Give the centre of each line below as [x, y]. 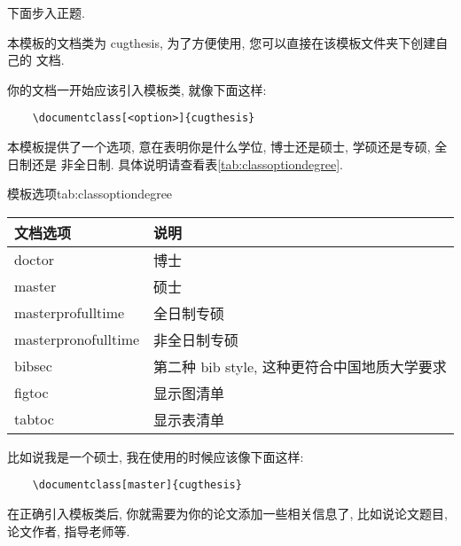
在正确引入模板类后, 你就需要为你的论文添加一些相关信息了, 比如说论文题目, [227, 514]
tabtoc [34, 419]
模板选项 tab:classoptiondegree [90, 194]
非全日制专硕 [196, 339]
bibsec [33, 366]
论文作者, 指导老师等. [69, 530]
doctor [34, 260]
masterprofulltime [70, 313]
